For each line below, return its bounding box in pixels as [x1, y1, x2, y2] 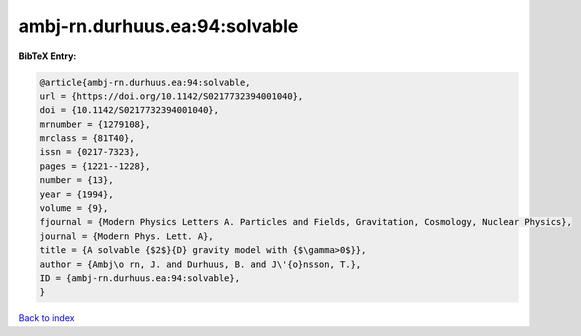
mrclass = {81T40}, [39, 133, 135, 144]
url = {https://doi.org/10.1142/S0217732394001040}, [39, 90, 304, 102]
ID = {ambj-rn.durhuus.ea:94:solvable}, [39, 273, 240, 284]
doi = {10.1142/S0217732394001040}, [39, 105, 220, 116]
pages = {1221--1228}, [39, 160, 151, 172]
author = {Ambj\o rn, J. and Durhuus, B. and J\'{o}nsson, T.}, [39, 258, 362, 270]
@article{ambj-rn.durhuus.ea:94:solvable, [39, 76, 251, 88]
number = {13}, [39, 175, 114, 186]
